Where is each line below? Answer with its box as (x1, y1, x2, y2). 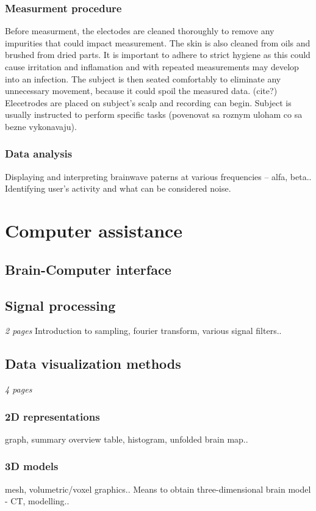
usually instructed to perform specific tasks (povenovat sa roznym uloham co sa (5, 108, 303, 121)
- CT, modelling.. (5, 495, 70, 507)
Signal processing (5, 295, 116, 314)
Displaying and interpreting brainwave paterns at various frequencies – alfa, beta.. (5, 170, 312, 183)
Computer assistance (5, 218, 183, 243)
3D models (5, 458, 59, 474)
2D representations (5, 408, 100, 424)
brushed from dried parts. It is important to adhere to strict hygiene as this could (5, 48, 311, 61)
